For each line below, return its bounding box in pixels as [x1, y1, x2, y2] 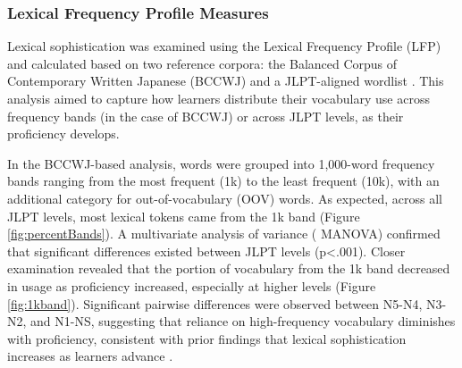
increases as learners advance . [7, 347, 173, 365]
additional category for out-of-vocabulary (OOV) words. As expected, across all [7, 188, 443, 207]
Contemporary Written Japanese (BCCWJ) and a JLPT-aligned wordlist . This [7, 71, 444, 90]
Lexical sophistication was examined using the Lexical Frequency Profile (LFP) [7, 37, 441, 55]
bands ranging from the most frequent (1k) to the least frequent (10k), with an [7, 171, 440, 190]
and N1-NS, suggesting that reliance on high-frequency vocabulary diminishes [30, 312, 456, 330]
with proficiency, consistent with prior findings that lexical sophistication [7, 329, 407, 347]
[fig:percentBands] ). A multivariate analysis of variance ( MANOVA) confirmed [7, 224, 441, 243]
